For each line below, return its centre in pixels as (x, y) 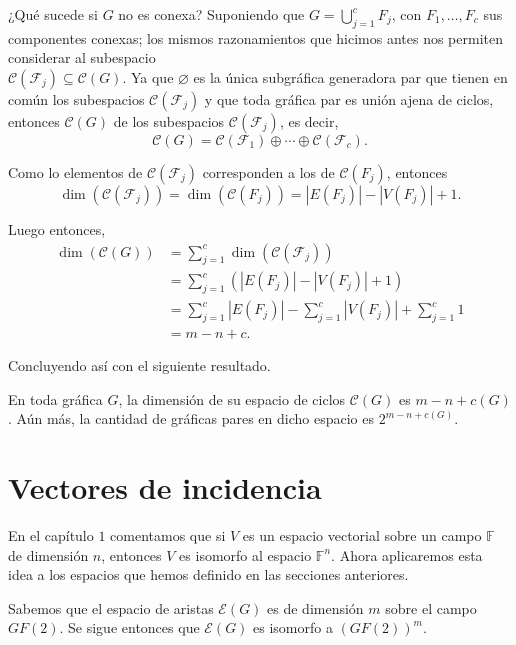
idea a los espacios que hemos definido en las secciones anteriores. (208, 574)
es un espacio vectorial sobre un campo (362, 535)
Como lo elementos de (75, 171)
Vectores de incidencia (165, 487)
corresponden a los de (268, 171)
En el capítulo (51, 535)
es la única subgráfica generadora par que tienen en (350, 76)
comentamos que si (168, 535)
